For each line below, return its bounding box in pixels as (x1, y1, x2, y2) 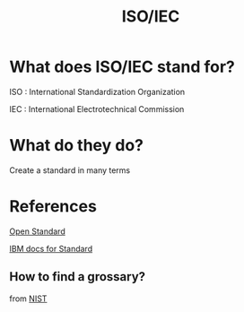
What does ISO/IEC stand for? (9, 56, 236, 77)
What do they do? (9, 135, 144, 156)
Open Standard (9, 226, 65, 237)
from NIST (9, 293, 48, 304)
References (9, 196, 97, 217)
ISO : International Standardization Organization (9, 86, 186, 97)
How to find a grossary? (9, 269, 146, 284)
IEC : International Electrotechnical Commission (9, 103, 185, 114)
